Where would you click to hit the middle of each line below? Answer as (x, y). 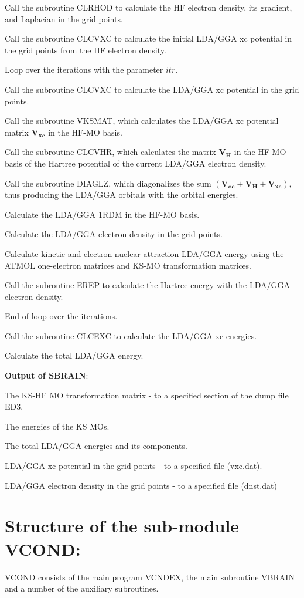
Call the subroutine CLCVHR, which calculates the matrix (110, 152)
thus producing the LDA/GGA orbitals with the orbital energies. (122, 195)
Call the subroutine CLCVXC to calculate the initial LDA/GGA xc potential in (148, 38)
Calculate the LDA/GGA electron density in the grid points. (114, 234)
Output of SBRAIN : (47, 375)
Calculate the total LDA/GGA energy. (74, 355)
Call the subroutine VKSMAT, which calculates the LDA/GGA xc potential (142, 121)
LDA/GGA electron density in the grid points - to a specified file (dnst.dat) (141, 485)
